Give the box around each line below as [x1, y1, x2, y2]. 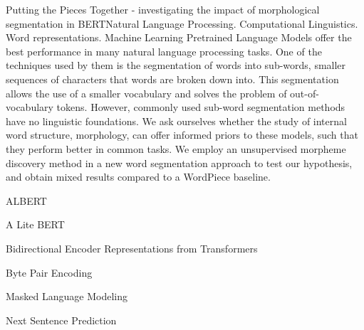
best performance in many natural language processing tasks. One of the [6, 43, 322, 58]
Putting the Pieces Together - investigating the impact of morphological [6, 2, 320, 16]
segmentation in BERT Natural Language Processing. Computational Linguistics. [6, 16, 358, 31]
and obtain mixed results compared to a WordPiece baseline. [6, 169, 271, 184]
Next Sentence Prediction [6, 312, 117, 327]
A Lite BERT [6, 217, 65, 232]
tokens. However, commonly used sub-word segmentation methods [56, 100, 345, 115]
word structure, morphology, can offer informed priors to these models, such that [6, 127, 358, 142]
